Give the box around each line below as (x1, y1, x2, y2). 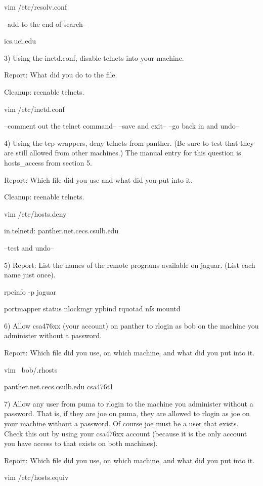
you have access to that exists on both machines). (4, 438, 158, 449)
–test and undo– (4, 242, 54, 253)
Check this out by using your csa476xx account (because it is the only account (4, 428, 247, 438)
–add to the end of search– (4, 18, 86, 29)
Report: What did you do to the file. (4, 69, 117, 80)
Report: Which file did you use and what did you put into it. (4, 174, 193, 185)
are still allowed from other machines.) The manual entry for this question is (4, 147, 241, 158)
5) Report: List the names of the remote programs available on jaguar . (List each (4, 259, 255, 270)
